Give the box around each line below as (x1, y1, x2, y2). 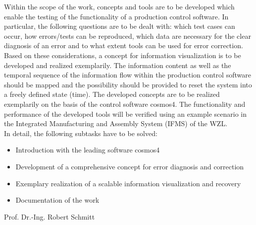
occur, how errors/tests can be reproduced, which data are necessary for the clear (4, 30, 251, 41)
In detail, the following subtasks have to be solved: (4, 128, 157, 138)
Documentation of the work (15, 195, 100, 205)
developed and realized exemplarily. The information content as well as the (4, 60, 231, 70)
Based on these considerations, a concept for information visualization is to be (4, 50, 241, 60)
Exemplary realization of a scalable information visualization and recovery (15, 178, 241, 188)
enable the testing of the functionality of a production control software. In (4, 11, 229, 21)
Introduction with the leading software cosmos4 (15, 145, 160, 155)
